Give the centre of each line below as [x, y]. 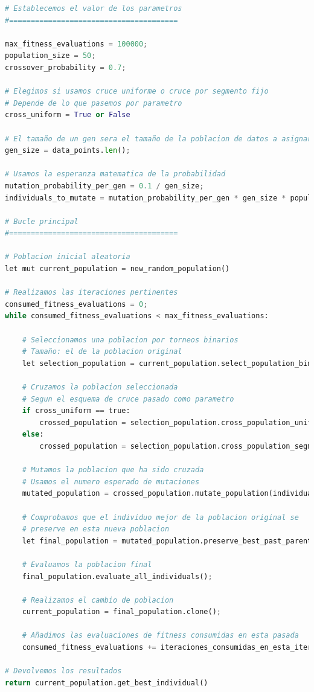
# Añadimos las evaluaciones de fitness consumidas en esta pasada [160, 636]
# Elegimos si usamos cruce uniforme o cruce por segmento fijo [137, 91]
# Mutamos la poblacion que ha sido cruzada [113, 470]
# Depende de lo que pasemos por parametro [94, 103]
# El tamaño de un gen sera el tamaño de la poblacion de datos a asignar [159, 139]
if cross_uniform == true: [76, 411]
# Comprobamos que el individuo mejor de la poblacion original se [160, 517]
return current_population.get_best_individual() [107, 683]
